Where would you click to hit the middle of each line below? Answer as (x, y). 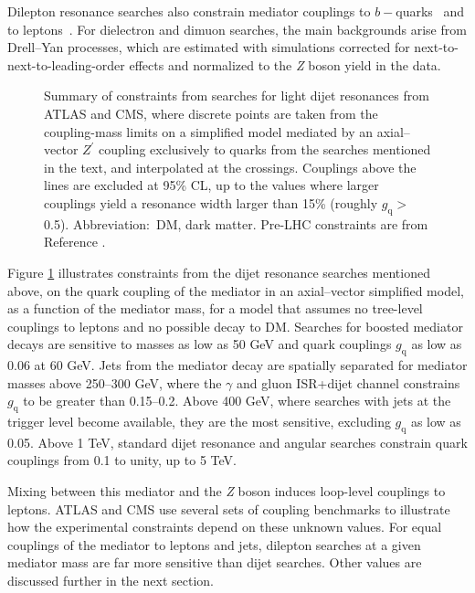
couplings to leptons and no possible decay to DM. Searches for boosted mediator (235, 326)
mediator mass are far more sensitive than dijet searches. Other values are (215, 562)
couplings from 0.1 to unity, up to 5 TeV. (122, 460)
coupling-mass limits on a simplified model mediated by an (209, 131)
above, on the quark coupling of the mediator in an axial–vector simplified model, (236, 290)
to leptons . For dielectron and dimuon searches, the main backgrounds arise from (237, 29)
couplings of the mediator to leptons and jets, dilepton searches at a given (214, 544)
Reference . (75, 242)
